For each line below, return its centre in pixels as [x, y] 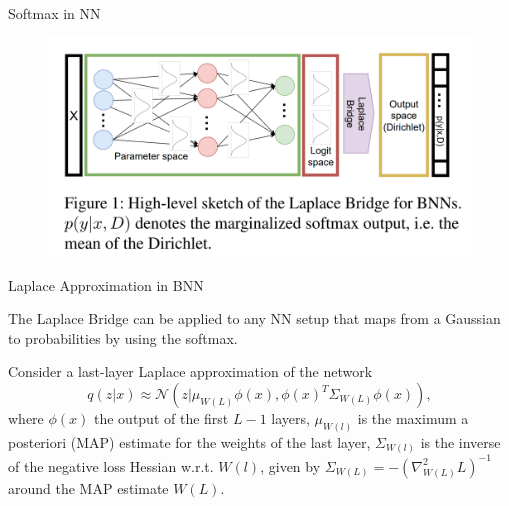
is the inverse [460, 441]
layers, [290, 418]
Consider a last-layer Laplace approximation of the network [190, 371]
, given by [290, 465]
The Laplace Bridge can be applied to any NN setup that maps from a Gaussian [254, 318]
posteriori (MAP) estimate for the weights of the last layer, [189, 441]
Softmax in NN [54, 13]
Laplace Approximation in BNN [106, 284]
